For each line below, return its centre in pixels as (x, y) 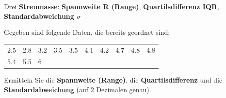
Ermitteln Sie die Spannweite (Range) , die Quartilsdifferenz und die (113, 80)
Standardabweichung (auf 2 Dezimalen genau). (78, 90)
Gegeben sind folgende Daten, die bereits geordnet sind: (87, 32)
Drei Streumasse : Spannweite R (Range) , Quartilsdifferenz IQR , (112, 6)
